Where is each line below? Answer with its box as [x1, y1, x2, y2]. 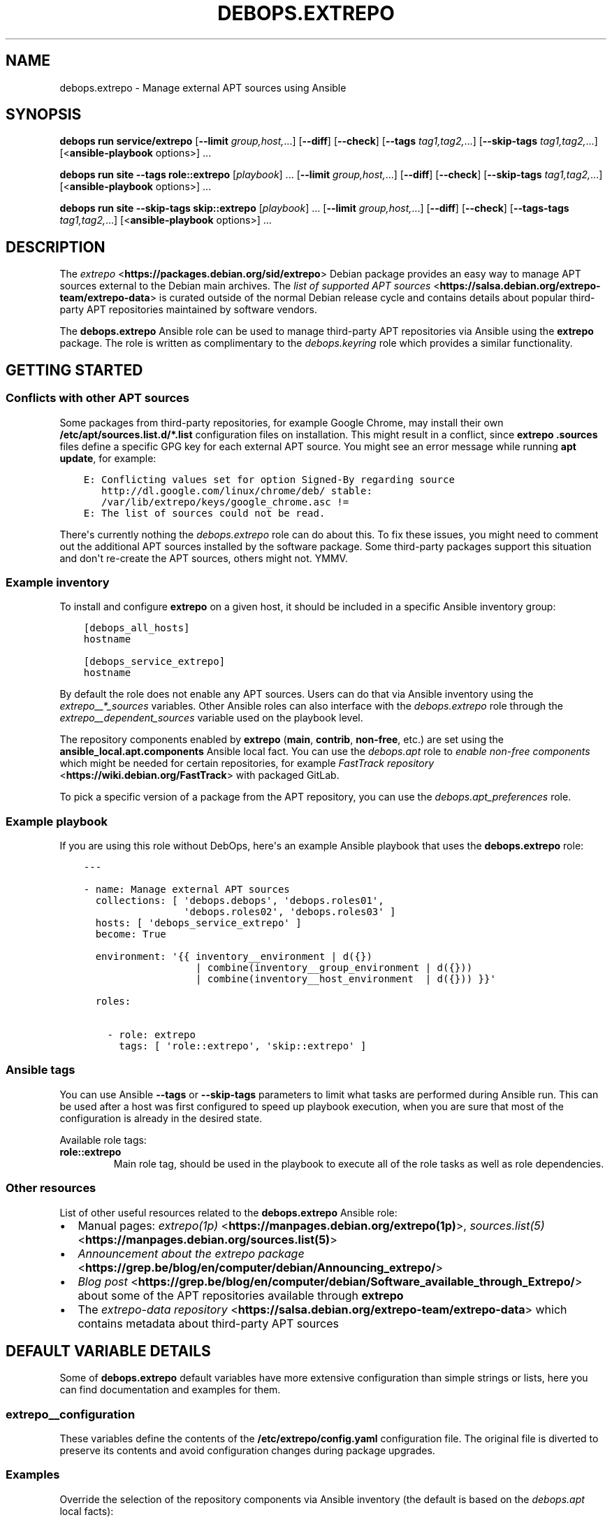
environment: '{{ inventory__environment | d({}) [95, 951, 372, 962]
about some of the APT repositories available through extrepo [78, 1288, 404, 1302]
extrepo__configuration [6, 1407, 136, 1421]
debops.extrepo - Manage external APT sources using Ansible [59, 81, 347, 94]
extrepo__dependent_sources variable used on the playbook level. [59, 712, 363, 724]
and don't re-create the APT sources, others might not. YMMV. [59, 552, 348, 564]
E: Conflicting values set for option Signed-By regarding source [83, 473, 455, 485]
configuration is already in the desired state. [59, 1112, 263, 1124]
